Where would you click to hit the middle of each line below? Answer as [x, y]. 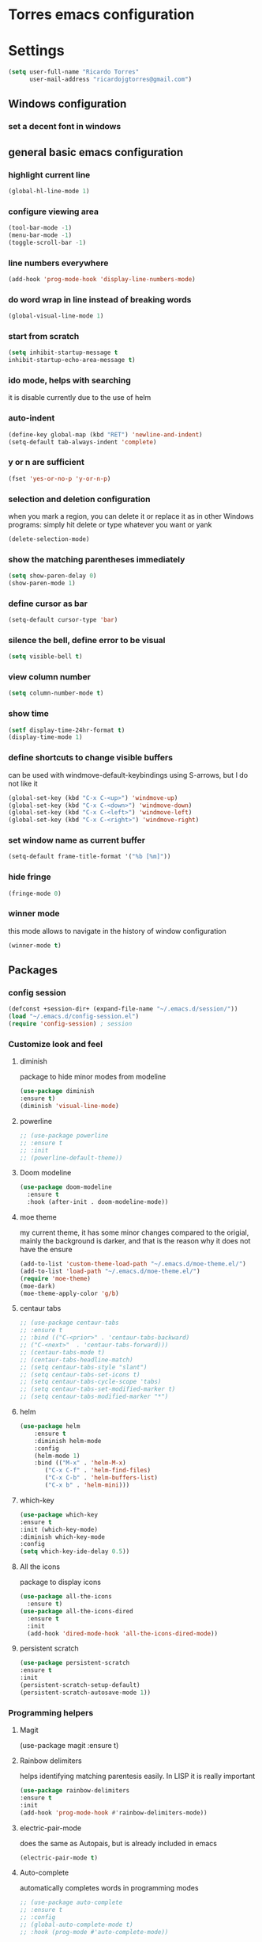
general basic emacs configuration [96, 152]
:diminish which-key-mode [62, 1537]
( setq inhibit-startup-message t [63, 353]
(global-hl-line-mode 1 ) [49, 191]
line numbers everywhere [58, 263]
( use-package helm [50, 1426]
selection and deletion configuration [79, 499]
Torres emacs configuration [101, 15]
